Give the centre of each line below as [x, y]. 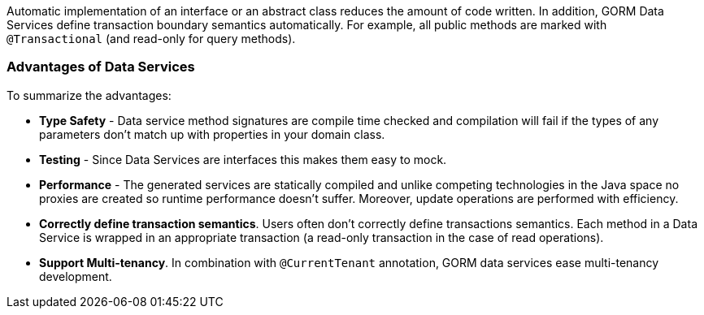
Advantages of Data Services [101, 67]
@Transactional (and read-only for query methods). [151, 39]
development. [76, 276]
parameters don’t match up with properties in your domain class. [212, 134]
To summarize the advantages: [89, 95]
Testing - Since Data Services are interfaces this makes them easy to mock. [243, 159]
